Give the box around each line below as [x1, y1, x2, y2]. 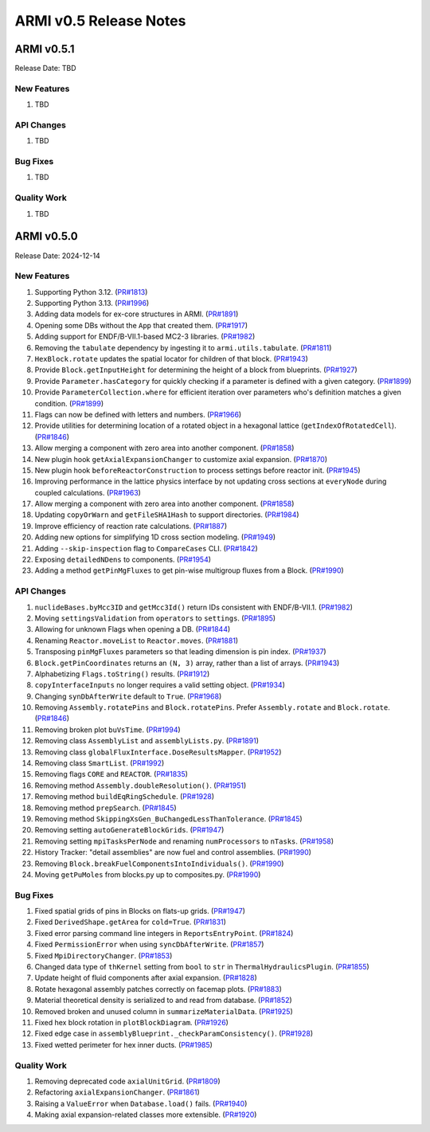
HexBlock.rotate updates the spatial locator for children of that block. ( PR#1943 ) [34, 354, 308, 364]
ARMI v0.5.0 [14, 229, 79, 243]
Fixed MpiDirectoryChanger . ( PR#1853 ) [34, 950, 173, 960]
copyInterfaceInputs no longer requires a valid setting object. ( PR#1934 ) [34, 680, 286, 690]
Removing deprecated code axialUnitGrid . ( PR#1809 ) [34, 1076, 221, 1086]
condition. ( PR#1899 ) [34, 398, 104, 408]
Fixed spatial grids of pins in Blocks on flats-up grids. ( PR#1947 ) [34, 907, 246, 916]
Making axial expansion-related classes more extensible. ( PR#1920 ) [34, 1110, 257, 1119]
